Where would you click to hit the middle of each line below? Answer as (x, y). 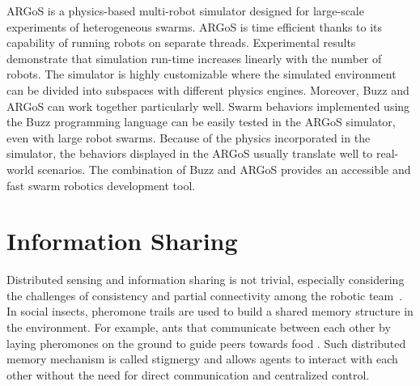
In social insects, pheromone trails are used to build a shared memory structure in (210, 311)
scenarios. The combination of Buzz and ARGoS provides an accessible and (224, 169)
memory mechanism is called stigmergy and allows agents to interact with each (202, 359)
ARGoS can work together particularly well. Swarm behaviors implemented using (208, 106)
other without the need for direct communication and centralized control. (188, 374)
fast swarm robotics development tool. (101, 185)
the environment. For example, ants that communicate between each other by (199, 327)
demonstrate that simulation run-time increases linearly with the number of (194, 58)
